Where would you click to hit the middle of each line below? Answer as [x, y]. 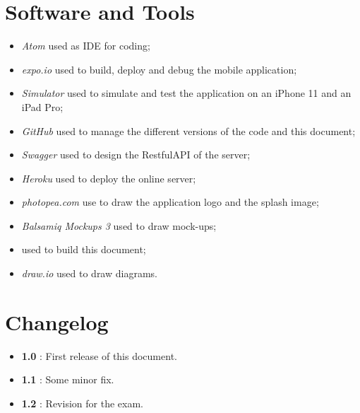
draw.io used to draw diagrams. [89, 273]
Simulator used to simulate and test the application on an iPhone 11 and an [186, 93]
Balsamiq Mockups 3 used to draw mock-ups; [119, 225]
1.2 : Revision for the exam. [82, 403]
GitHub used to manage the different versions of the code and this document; [188, 130]
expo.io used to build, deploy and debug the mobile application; [159, 69]
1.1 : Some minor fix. [68, 379]
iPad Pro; [42, 106]
